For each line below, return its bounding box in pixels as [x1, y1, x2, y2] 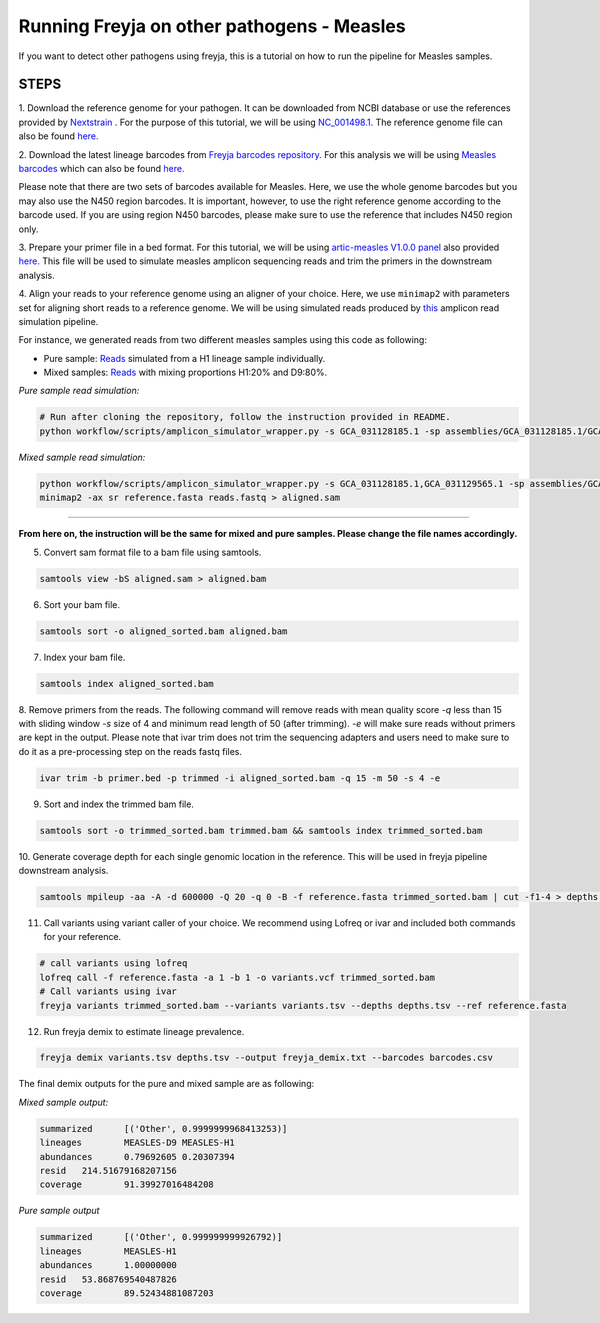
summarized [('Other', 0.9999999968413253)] [39, 1123, 288, 1134]
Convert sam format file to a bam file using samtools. [43, 546, 262, 558]
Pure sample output [18, 1205, 100, 1217]
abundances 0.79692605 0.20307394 [39, 1151, 235, 1162]
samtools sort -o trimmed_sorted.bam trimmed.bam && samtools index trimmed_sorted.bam [39, 825, 483, 836]
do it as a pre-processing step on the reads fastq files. [18, 745, 243, 757]
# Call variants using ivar [39, 986, 177, 997]
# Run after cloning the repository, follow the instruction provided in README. [39, 411, 452, 423]
